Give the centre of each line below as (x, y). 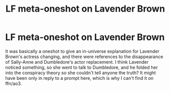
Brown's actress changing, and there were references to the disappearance (84, 57)
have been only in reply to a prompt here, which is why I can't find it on (79, 78)
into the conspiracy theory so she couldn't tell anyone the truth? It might (81, 73)
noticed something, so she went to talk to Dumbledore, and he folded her (82, 67)
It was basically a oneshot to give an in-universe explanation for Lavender (82, 51)
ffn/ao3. (13, 83)
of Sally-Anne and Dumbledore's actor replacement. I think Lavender (77, 62)
